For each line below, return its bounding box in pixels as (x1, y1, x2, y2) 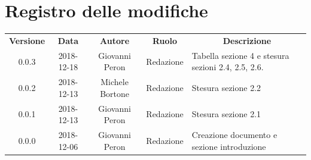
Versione (9, 34, 45, 46)
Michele (100, 76, 129, 88)
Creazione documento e (191, 128, 278, 141)
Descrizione (222, 34, 272, 46)
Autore (100, 34, 130, 46)
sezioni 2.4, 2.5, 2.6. (191, 61, 264, 73)
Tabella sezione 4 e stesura (191, 49, 289, 61)
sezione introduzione (191, 140, 266, 152)
